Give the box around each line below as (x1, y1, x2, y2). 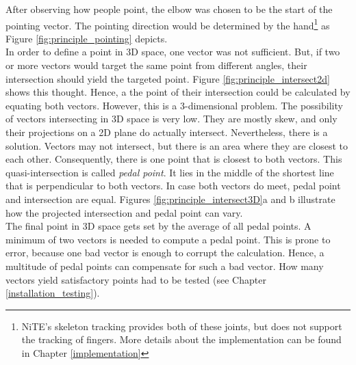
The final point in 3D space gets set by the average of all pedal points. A (5, 219, 311, 233)
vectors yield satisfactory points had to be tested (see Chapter (5, 272, 266, 286)
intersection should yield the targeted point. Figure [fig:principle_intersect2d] (5, 71, 330, 85)
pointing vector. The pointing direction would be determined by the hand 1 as (5, 16, 330, 32)
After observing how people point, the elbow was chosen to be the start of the (5, 2, 333, 16)
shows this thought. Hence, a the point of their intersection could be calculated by (5, 85, 351, 99)
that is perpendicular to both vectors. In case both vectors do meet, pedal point (5, 178, 341, 193)
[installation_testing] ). (5, 286, 100, 300)
